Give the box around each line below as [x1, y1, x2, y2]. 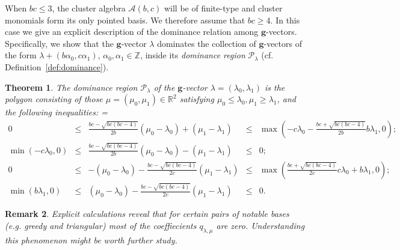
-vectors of [263, 37, 302, 49]
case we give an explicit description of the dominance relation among [5, 25, 259, 38]
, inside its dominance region [140, 49, 245, 61]
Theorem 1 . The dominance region [5, 81, 138, 93]
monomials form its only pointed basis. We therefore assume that [5, 13, 245, 26]
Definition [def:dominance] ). [5, 60, 109, 73]
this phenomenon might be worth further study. [5, 233, 177, 246]
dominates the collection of [157, 37, 256, 49]
